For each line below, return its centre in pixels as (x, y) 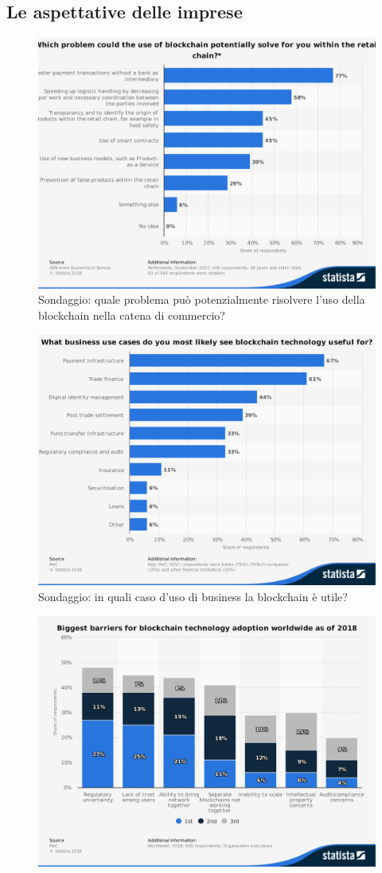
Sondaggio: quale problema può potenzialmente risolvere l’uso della (202, 299)
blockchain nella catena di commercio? (132, 315)
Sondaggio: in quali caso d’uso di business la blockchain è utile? (193, 596)
